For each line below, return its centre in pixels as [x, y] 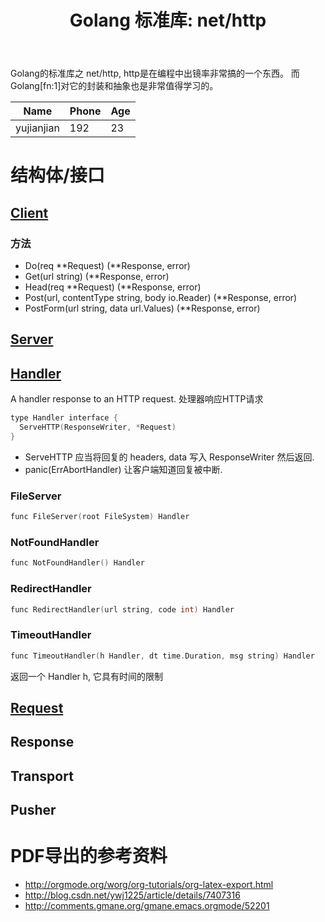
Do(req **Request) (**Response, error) [107, 266]
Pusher [33, 810]
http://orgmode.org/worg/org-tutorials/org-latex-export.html [149, 885]
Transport [42, 776]
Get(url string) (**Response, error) [97, 277]
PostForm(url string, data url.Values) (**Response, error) [142, 308]
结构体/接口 [57, 175]
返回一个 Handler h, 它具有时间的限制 [87, 676]
